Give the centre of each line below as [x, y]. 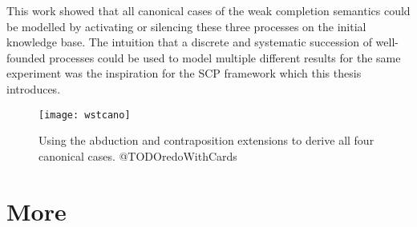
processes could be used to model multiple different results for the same [225, 57]
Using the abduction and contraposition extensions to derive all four [206, 140]
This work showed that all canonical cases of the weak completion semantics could [208, 10]
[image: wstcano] [85, 115]
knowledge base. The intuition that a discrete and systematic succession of [189, 42]
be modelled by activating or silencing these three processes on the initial [186, 26]
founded [26, 57]
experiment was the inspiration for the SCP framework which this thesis [184, 73]
